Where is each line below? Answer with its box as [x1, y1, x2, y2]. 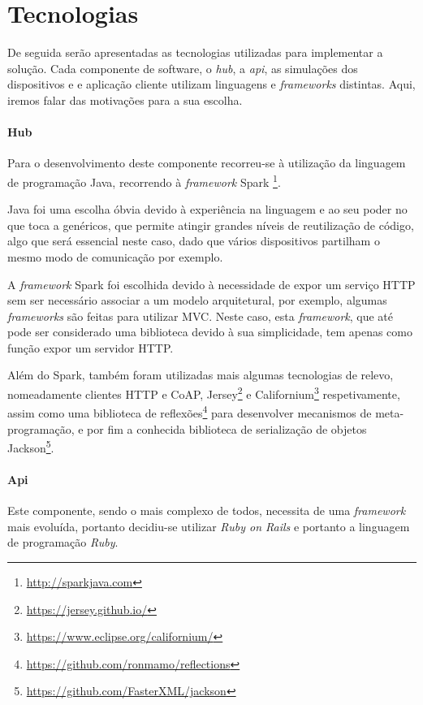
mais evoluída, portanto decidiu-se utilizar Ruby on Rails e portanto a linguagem [7, 517, 410, 534]
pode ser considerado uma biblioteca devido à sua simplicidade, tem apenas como [7, 323, 412, 340]
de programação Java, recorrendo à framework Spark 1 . [7, 171, 281, 190]
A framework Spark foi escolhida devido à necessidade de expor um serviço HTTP [7, 275, 416, 292]
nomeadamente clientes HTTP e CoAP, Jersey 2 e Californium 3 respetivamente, [7, 383, 400, 402]
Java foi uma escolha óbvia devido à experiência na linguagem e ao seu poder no [7, 201, 408, 218]
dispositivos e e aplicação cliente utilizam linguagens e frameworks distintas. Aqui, [7, 76, 416, 93]
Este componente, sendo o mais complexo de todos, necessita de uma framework [7, 502, 406, 519]
